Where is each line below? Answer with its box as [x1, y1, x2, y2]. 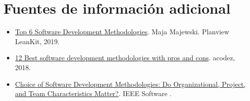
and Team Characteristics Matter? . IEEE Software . [15, 88, 172, 99]
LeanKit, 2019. [15, 36, 60, 46]
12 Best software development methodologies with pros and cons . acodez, [15, 52, 235, 63]
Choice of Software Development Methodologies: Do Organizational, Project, [15, 78, 246, 89]
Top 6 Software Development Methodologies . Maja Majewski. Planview [15, 26, 229, 37]
